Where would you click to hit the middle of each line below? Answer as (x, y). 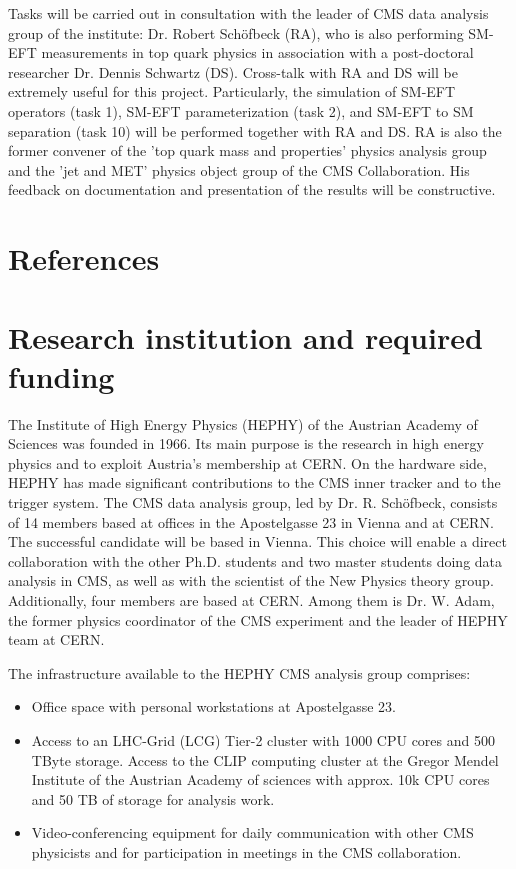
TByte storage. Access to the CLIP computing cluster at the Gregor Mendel (265, 759)
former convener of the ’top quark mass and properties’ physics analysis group (247, 150)
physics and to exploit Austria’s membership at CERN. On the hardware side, (247, 462)
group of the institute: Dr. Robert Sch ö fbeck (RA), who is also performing (236, 32)
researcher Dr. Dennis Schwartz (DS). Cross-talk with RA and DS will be (233, 71)
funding (61, 375)
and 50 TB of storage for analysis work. (153, 798)
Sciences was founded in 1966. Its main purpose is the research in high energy (246, 443)
